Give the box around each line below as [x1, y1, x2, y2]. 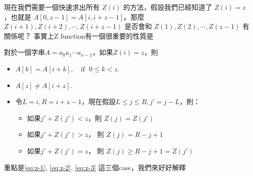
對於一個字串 [4, 47, 45, 57]
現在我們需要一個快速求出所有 [4, 2, 100, 12]
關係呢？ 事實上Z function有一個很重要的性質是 [4, 30, 154, 41]
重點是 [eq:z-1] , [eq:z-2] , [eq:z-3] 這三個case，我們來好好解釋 [4, 162, 186, 172]
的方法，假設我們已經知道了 [123, 2, 212, 12]
